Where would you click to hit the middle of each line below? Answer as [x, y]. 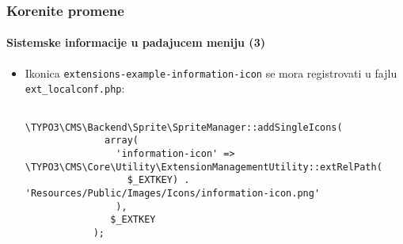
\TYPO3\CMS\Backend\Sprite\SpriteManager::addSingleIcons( [184, 127]
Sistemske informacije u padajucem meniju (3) [136, 42]
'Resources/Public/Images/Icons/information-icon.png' [173, 193]
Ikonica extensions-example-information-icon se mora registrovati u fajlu [211, 72]
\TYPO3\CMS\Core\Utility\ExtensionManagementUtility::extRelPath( [203, 167]
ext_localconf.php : [75, 88]
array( [122, 141]
